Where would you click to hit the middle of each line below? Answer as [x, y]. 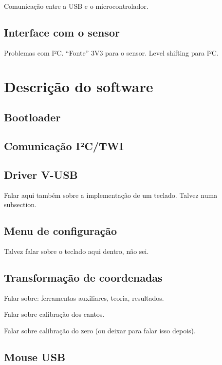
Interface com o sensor [62, 32]
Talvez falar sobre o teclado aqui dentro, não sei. [76, 251]
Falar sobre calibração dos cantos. [54, 314]
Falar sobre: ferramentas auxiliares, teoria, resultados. [84, 298]
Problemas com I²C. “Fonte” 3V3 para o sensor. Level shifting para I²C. [111, 52]
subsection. [20, 204]
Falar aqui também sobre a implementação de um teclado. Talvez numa [111, 195]
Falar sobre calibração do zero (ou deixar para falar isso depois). [100, 330]
